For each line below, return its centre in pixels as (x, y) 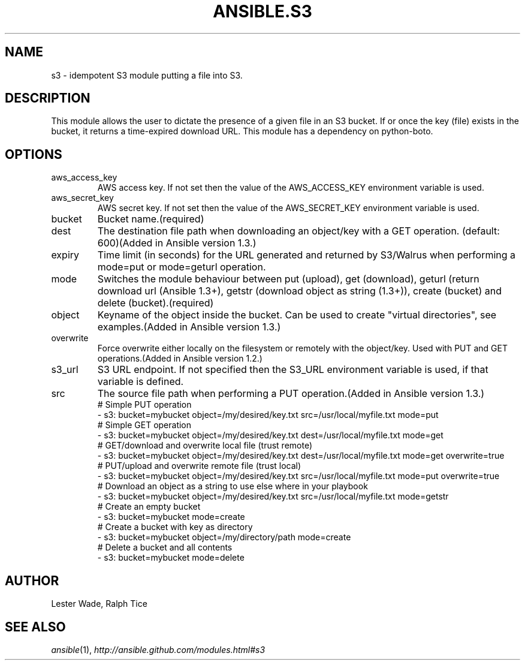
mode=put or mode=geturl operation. (182, 267)
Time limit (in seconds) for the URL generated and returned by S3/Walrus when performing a (307, 255)
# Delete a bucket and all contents (165, 547)
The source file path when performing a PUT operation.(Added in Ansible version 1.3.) (291, 394)
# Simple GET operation (144, 425)
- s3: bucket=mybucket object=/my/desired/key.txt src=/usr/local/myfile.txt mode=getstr (273, 497)
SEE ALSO (35, 627)
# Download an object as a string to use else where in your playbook (233, 486)
